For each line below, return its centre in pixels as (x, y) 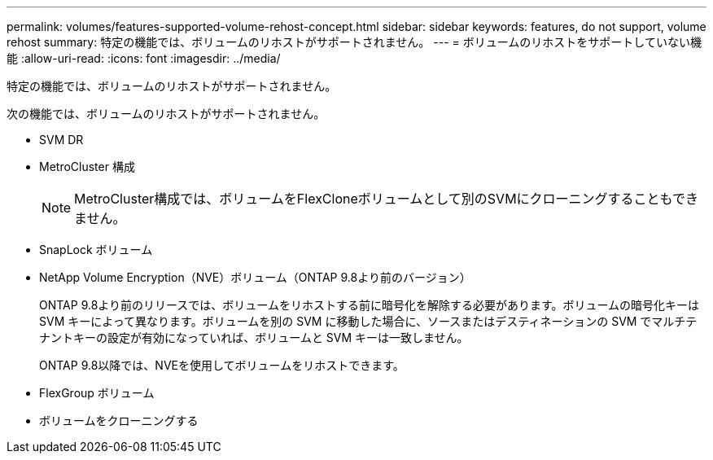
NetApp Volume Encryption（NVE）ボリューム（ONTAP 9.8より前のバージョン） (255, 277)
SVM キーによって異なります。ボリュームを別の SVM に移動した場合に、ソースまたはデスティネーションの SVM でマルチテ (368, 321)
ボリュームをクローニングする (119, 421)
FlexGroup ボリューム (97, 393)
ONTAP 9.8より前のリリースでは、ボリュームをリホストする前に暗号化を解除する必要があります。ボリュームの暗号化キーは (370, 305)
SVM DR (61, 140)
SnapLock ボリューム (96, 250)
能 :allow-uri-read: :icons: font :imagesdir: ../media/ (144, 58)
